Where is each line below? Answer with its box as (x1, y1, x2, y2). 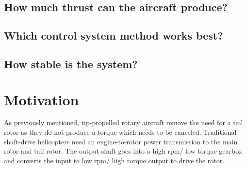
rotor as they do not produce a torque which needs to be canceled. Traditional (4, 127, 237, 137)
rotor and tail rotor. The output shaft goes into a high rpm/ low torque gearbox (4, 146, 243, 156)
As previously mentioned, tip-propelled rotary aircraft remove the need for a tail (4, 117, 243, 127)
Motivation (4, 89, 79, 109)
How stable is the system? (4, 56, 138, 71)
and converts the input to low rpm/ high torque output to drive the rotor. (4, 155, 225, 165)
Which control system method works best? (4, 28, 223, 43)
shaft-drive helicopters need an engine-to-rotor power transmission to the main (4, 136, 238, 146)
